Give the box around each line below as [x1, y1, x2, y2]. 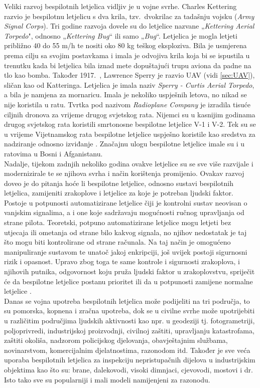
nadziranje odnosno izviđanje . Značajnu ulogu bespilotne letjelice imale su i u [4, 138, 245, 149]
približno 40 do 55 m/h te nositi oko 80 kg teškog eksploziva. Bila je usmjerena [4, 40, 247, 51]
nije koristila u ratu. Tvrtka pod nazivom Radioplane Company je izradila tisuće [4, 99, 251, 109]
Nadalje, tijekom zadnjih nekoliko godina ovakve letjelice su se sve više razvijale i [4, 158, 253, 168]
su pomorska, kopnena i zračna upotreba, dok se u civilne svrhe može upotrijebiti [4, 305, 255, 316]
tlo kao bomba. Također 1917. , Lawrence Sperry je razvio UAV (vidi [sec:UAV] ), [4, 70, 255, 80]
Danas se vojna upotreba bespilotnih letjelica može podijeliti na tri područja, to [4, 295, 250, 306]
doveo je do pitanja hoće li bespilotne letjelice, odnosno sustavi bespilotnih [4, 177, 233, 188]
